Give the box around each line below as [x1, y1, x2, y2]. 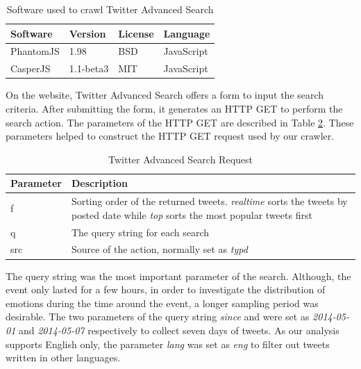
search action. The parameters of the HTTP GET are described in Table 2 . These [6, 115, 354, 129]
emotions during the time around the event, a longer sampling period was [6, 295, 319, 310]
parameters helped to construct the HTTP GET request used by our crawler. [6, 129, 335, 143]
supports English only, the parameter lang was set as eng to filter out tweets [6, 336, 330, 351]
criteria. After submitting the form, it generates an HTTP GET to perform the [6, 101, 343, 115]
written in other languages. [6, 350, 121, 365]
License [118, 26, 154, 40]
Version [69, 26, 106, 40]
